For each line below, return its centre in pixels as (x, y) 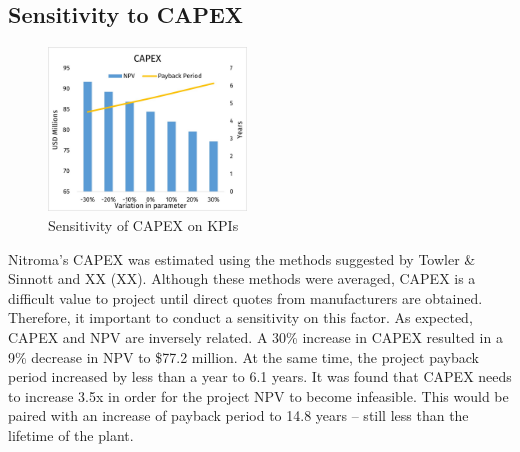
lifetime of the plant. (71, 434)
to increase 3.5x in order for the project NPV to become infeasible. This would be (258, 395)
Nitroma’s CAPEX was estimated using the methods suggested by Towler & (242, 258)
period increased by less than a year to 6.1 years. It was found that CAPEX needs (260, 376)
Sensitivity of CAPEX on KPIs (143, 225)
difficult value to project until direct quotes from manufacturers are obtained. (245, 297)
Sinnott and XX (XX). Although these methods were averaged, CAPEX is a (242, 278)
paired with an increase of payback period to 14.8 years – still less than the (238, 415)
